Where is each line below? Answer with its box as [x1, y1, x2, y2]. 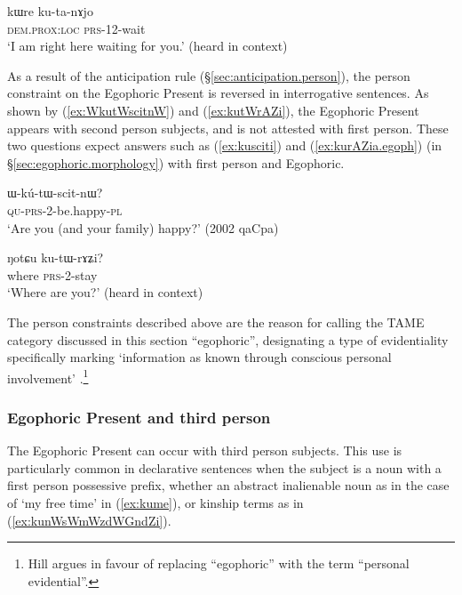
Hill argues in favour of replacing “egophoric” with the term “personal [28, 554, 410, 573]
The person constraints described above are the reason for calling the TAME [7, 312, 425, 331]
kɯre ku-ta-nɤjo [7, 2, 93, 20]
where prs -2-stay [7, 265, 98, 284]
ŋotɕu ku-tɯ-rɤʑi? [7, 248, 104, 267]
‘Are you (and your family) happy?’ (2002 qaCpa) [7, 218, 279, 237]
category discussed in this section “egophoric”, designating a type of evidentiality [7, 330, 449, 349]
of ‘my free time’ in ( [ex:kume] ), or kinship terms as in [7, 493, 304, 511]
